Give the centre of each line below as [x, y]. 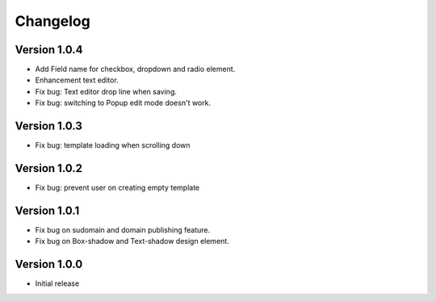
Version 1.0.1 [47, 210]
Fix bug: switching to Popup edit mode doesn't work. [123, 103]
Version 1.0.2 [49, 168]
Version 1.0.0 [49, 264]
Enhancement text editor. [77, 80]
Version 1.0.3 [48, 126]
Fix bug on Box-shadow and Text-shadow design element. [132, 241]
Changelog [52, 21]
